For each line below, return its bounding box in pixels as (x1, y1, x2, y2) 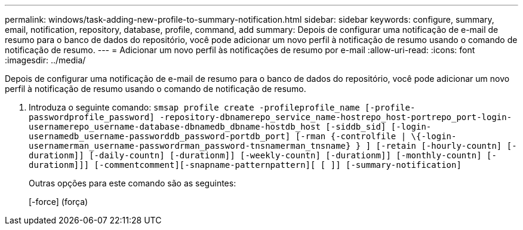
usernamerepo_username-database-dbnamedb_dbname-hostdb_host (29, 122, 321, 131)
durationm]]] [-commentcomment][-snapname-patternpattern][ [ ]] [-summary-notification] (29, 160, 462, 170)
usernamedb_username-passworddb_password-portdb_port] (29, 131, 291, 141)
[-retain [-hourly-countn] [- (376, 141, 517, 151)
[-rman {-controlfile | (295, 131, 407, 141)
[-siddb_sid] (325, 122, 386, 131)
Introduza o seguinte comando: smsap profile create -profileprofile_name (29, 102, 360, 112)
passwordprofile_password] (29, 112, 155, 122)
